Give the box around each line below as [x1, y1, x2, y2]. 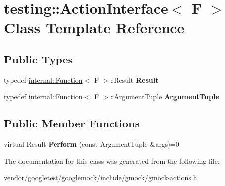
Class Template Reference [4, 17, 185, 38]
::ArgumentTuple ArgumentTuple [110, 91, 219, 102]
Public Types [4, 51, 73, 66]
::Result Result [110, 74, 159, 85]
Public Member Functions [4, 116, 140, 131]
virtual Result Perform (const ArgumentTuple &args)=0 [4, 139, 179, 149]
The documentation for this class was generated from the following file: [4, 155, 220, 166]
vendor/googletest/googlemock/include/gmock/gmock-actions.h [4, 172, 197, 183]
